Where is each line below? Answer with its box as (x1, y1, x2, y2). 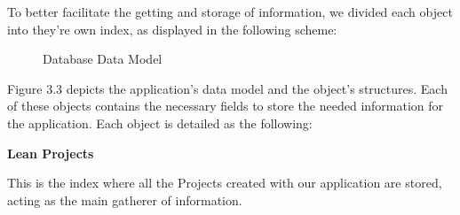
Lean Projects (7, 143, 94, 162)
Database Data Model (43, 50, 163, 68)
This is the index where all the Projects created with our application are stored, (7, 173, 442, 192)
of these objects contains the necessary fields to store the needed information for (7, 96, 444, 115)
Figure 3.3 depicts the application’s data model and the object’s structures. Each (7, 79, 448, 97)
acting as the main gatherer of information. (7, 190, 242, 209)
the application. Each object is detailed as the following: (7, 113, 313, 132)
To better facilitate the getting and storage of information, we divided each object (7, 3, 453, 20)
